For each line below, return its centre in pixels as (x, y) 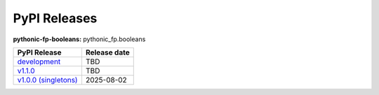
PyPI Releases (55, 18)
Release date (107, 52)
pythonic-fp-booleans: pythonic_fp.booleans (79, 39)
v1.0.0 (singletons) (47, 80)
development (39, 61)
